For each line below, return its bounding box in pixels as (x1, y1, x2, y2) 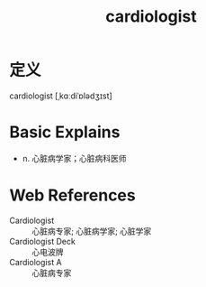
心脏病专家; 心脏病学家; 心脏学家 (31, 226, 152, 236)
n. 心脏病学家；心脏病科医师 (22, 153, 128, 163)
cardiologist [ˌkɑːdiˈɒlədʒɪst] (9, 90, 112, 101)
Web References (9, 185, 137, 206)
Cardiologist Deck (9, 236, 76, 246)
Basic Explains (9, 122, 121, 143)
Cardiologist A (9, 256, 62, 267)
